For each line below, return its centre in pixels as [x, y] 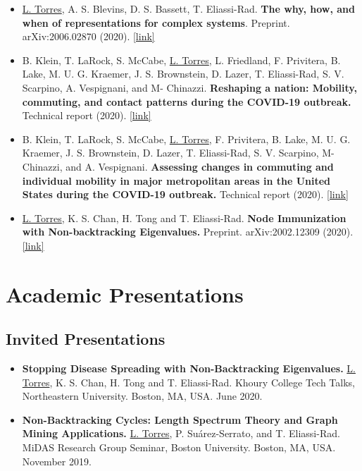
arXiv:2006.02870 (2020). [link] [88, 36]
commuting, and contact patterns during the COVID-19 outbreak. [187, 101]
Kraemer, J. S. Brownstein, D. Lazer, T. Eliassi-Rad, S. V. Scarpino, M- [178, 153]
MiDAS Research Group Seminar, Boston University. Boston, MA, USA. [179, 447]
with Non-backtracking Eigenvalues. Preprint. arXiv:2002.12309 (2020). [188, 232]
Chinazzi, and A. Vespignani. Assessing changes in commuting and [178, 166]
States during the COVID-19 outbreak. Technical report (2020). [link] [185, 194]
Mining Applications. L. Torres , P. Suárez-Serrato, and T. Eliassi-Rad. [181, 433]
